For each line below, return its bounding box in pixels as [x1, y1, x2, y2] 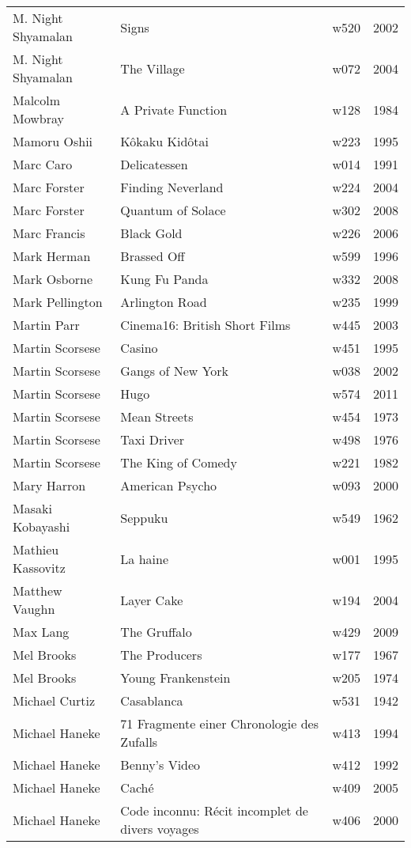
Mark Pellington [13, 293, 103, 311]
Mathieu [13, 540, 59, 558]
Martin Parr [13, 316, 80, 334]
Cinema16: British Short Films [120, 316, 291, 334]
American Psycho [120, 476, 217, 494]
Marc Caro [13, 155, 73, 173]
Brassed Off [120, 247, 185, 265]
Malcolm [13, 91, 61, 109]
